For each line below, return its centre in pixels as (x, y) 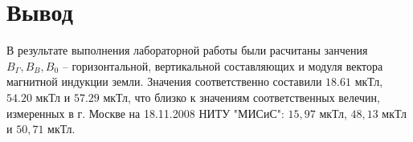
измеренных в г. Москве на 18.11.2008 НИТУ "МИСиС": (145, 113)
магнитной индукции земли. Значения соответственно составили (164, 81)
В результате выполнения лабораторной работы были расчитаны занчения (187, 50)
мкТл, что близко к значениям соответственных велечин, (241, 97)
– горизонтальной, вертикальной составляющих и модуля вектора (223, 65)
